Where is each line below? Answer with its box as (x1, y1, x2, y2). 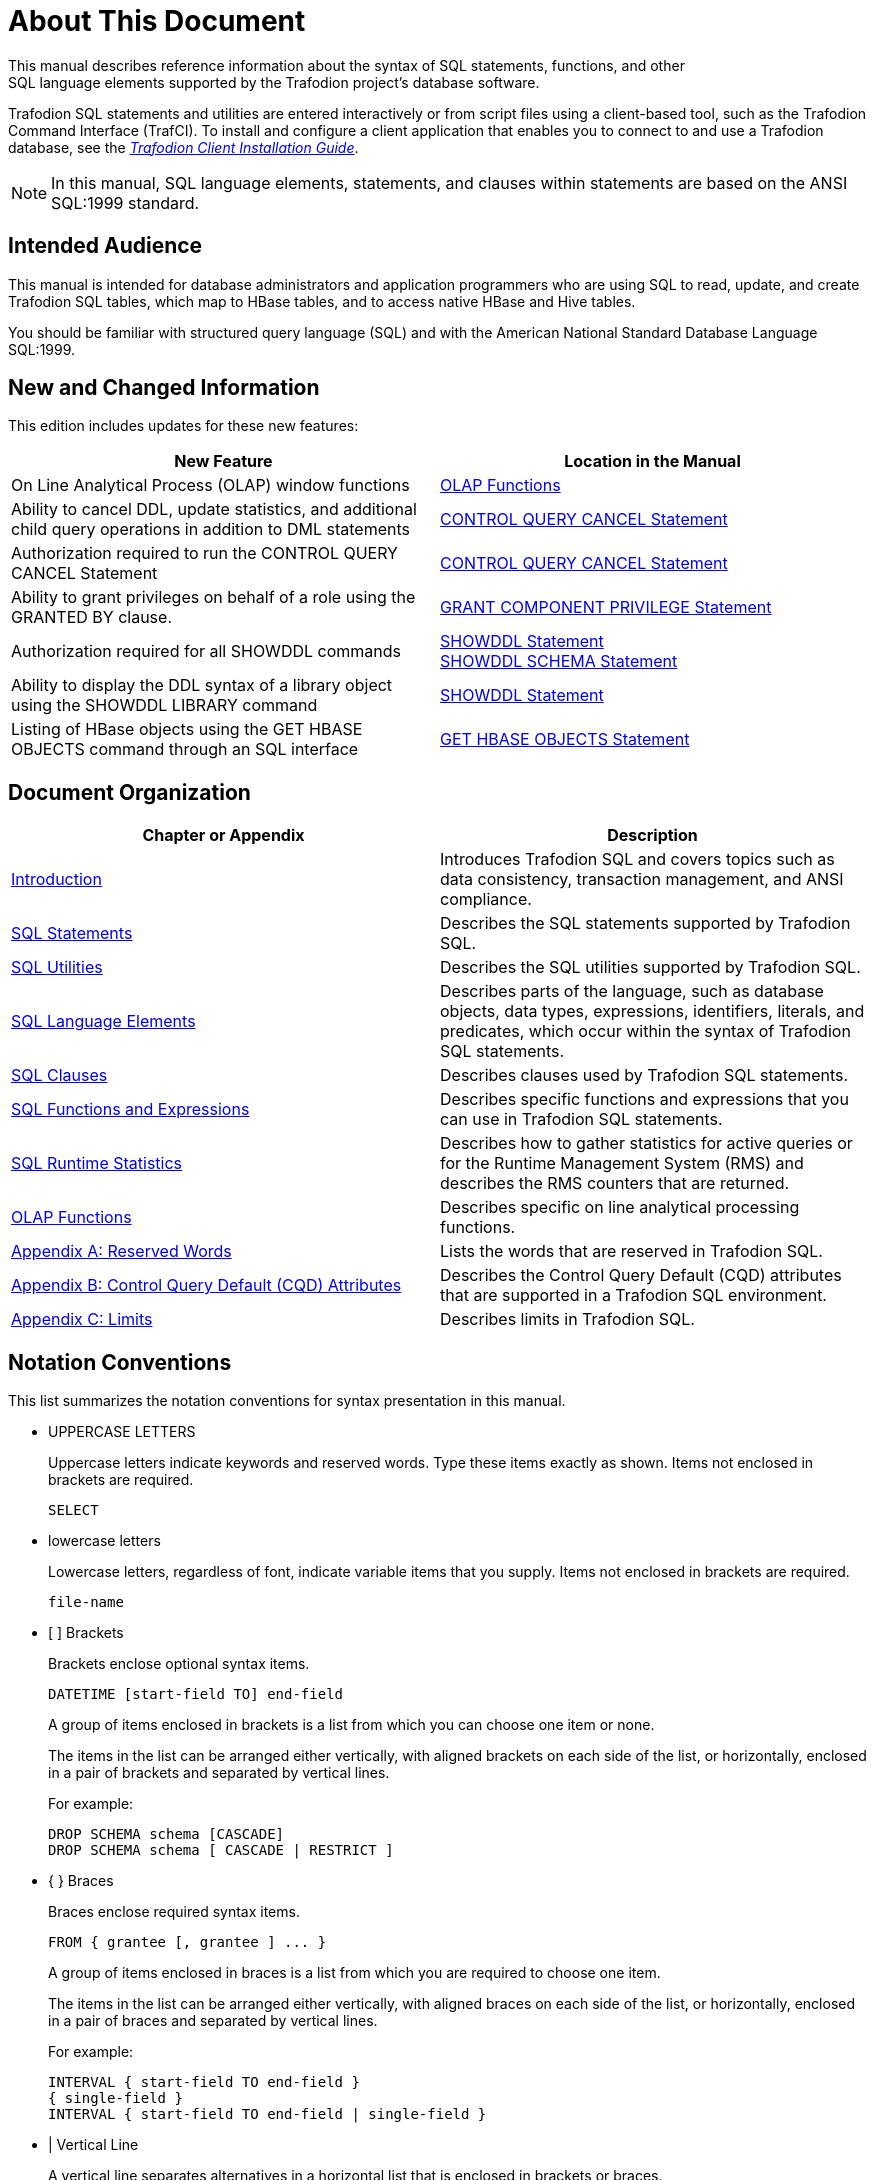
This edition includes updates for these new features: (8, 417, 359, 435)
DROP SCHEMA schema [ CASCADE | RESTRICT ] (48, 1842, 394, 1859)
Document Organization (8, 779, 251, 805)
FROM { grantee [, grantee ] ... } (48, 1934, 327, 1951)
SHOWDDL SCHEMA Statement (440, 651, 678, 672)
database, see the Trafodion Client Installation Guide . (8, 138, 359, 156)
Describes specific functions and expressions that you (440, 1089, 849, 1110)
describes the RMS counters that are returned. (440, 1173, 790, 1194)
